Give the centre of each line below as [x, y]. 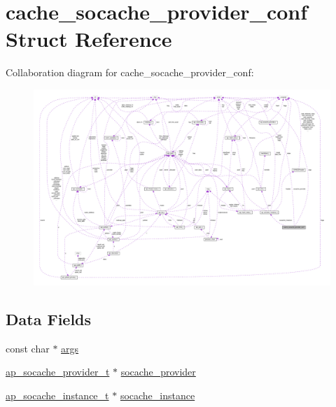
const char [28, 348]
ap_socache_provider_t [58, 372]
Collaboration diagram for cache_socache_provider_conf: [130, 72]
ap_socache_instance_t [57, 395]
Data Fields [49, 319]
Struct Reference [89, 39]
